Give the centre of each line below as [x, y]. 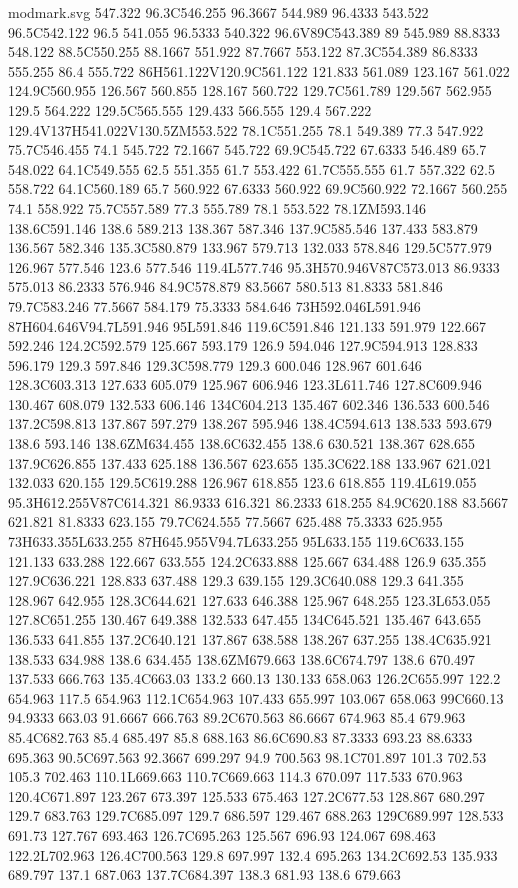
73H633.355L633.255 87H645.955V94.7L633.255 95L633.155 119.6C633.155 [236, 541]
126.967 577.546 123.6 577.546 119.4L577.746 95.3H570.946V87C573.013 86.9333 [254, 266]
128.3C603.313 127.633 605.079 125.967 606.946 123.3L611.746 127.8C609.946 [245, 384]
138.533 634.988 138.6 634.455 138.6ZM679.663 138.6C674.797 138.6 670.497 [242, 658]
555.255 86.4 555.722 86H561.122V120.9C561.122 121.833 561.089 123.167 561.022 [259, 70]
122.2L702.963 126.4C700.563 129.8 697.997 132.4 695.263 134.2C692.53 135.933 [253, 854]
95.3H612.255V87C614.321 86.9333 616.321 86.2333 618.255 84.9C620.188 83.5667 [258, 501]
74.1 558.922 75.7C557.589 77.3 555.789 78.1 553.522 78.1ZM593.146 [217, 207]
